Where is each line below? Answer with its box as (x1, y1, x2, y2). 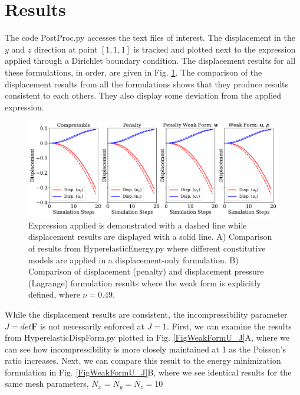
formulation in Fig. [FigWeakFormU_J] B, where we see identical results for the (5, 365, 292, 378)
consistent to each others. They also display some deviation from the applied (5, 89, 282, 102)
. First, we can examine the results (167, 319, 292, 332)
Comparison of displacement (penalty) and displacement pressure (28, 265, 264, 278)
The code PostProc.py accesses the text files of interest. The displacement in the (5, 31, 295, 44)
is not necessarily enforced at (40, 319, 144, 332)
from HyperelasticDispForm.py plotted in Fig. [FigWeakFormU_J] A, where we (5, 331, 290, 344)
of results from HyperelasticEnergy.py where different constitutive (28, 241, 266, 254)
